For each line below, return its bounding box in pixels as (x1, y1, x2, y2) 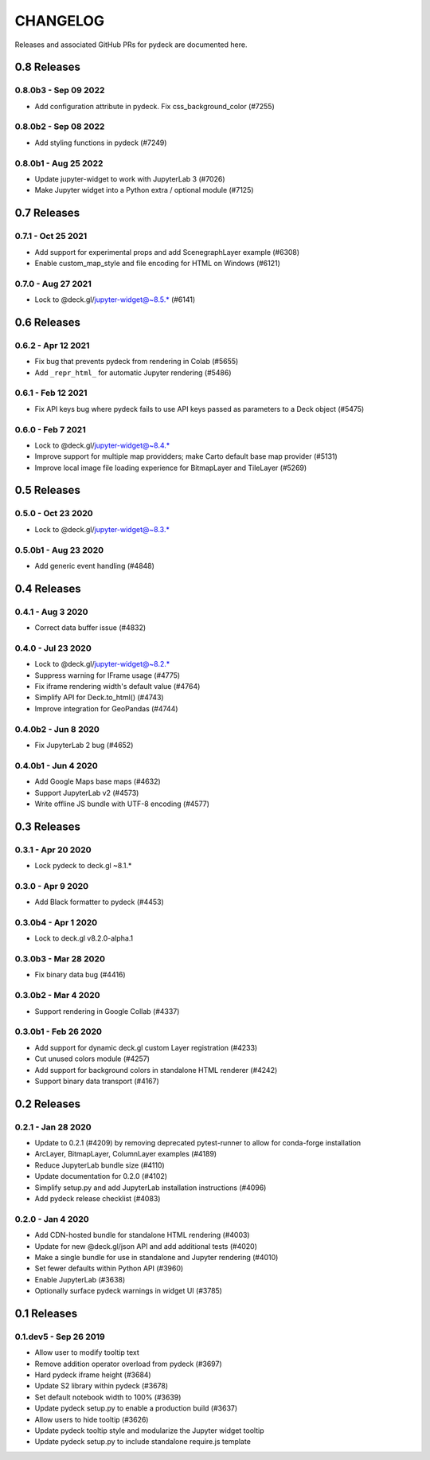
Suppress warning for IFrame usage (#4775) (34, 670, 181, 680)
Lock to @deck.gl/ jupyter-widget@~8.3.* (34, 524, 170, 534)
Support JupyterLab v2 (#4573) (34, 788, 139, 797)
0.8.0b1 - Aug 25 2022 (14, 158, 104, 169)
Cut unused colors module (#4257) (34, 1054, 150, 1063)
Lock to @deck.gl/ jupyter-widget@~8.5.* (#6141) (34, 295, 196, 304)
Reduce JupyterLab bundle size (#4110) (34, 1160, 165, 1170)
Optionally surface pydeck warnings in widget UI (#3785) (34, 1286, 223, 1296)
